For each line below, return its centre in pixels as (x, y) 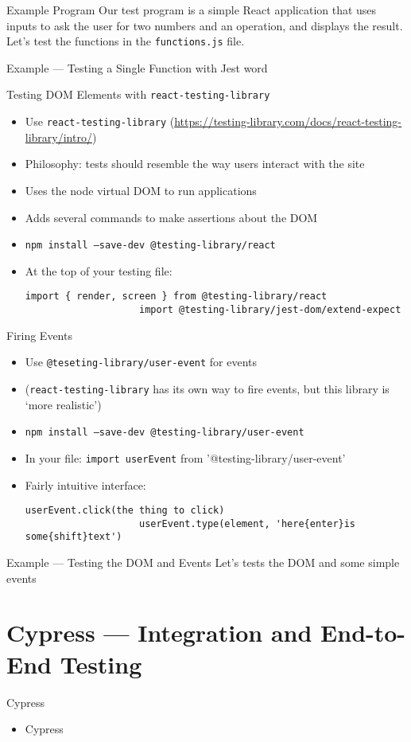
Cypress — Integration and (159, 633)
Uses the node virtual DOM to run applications (141, 190)
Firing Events (39, 335)
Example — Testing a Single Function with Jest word (137, 67)
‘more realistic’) (63, 404)
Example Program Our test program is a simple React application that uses (192, 10)
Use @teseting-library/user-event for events (141, 362)
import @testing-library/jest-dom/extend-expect (270, 310)
